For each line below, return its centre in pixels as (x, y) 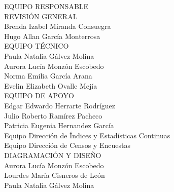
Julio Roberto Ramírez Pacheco (53, 115)
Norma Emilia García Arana (48, 76)
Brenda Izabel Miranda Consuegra (58, 26)
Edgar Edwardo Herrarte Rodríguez (60, 105)
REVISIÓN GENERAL (41, 16)
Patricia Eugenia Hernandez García (59, 125)
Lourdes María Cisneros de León (55, 175)
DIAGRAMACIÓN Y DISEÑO (53, 155)
